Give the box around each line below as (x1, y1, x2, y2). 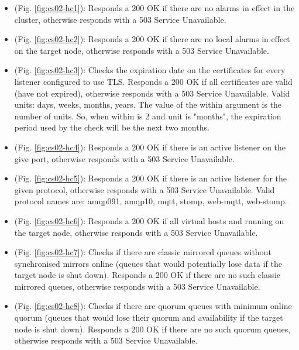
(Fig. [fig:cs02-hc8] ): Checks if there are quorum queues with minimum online (14, 300, 292, 312)
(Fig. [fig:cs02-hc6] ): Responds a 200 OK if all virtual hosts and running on (14, 214, 284, 227)
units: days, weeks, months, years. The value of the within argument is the (14, 98, 282, 111)
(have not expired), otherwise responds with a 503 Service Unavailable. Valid (14, 87, 290, 99)
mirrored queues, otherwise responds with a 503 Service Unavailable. (14, 280, 260, 292)
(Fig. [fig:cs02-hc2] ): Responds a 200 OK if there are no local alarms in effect (14, 33, 290, 45)
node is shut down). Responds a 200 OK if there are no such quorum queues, (14, 322, 291, 335)
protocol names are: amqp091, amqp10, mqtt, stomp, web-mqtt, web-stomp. (14, 195, 287, 207)
